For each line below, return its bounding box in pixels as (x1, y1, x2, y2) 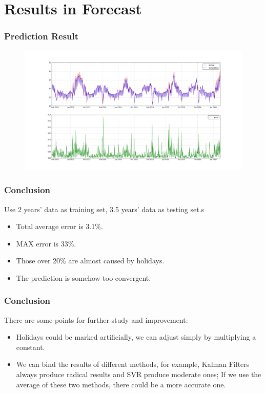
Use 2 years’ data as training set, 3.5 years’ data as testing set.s (4, 203, 205, 214)
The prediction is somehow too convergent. (16, 272, 151, 283)
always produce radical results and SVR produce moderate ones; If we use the (16, 369, 261, 380)
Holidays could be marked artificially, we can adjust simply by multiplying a (16, 332, 256, 342)
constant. (16, 341, 45, 352)
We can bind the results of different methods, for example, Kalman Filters (16, 359, 250, 369)
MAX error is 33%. (16, 238, 76, 249)
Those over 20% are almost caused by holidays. (16, 255, 165, 266)
